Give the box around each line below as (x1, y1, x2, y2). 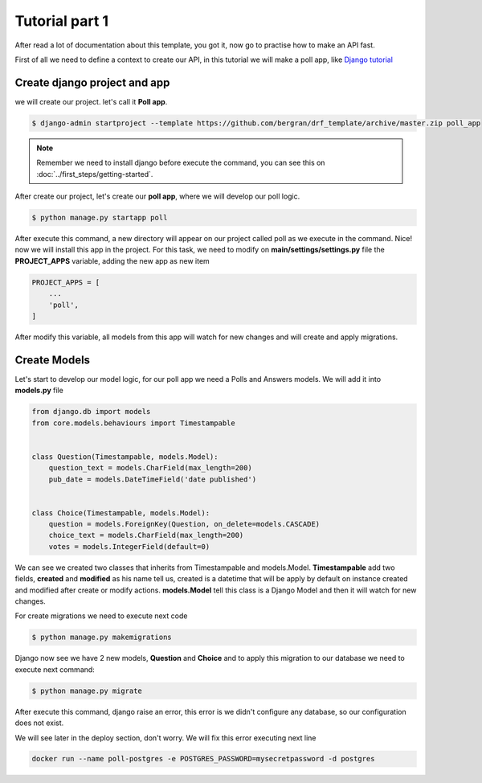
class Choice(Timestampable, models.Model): (31, 508, 210, 518)
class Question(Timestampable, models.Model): (31, 452, 219, 461)
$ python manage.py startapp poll (31, 213, 168, 222)
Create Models (14, 353, 91, 367)
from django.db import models (31, 407, 151, 416)
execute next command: (14, 664, 96, 674)
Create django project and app (14, 76, 170, 89)
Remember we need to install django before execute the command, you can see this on (36, 158, 325, 168)
